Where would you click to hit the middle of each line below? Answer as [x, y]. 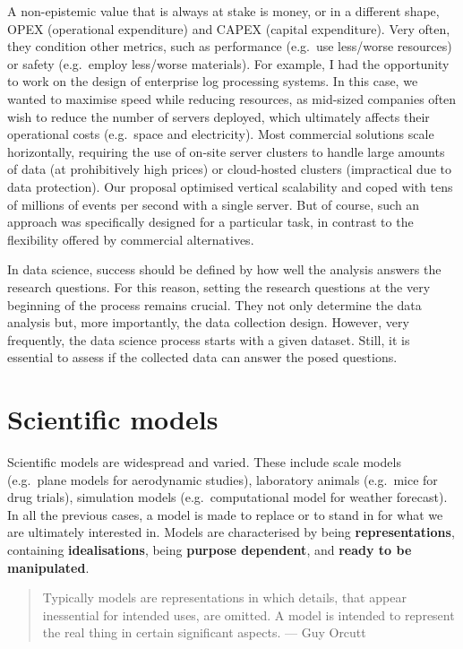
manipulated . [48, 567]
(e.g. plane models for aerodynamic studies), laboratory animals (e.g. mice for [223, 479]
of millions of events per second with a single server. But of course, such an [214, 204]
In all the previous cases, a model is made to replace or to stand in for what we [225, 514]
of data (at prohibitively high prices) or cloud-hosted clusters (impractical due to [229, 169]
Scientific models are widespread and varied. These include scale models [204, 462]
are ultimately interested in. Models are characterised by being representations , [231, 532]
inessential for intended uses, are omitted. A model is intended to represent [249, 614]
